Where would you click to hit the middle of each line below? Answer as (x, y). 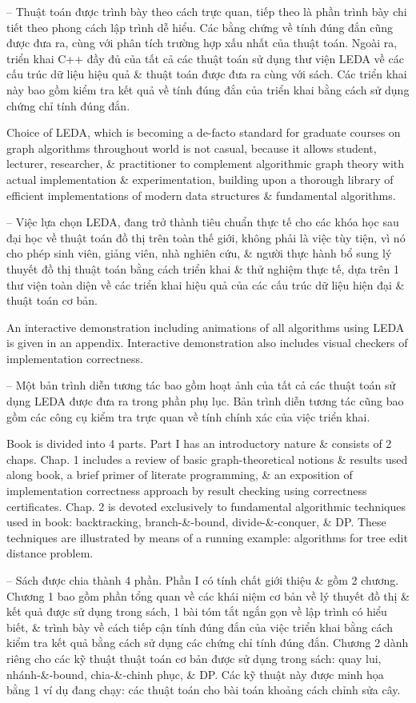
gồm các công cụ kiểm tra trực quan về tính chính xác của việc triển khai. (188, 416)
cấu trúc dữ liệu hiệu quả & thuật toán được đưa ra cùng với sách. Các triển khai (207, 74)
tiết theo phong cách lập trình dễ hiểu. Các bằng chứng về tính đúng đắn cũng (200, 27)
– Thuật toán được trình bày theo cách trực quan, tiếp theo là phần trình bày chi (207, 11)
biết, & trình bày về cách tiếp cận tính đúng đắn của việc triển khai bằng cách (200, 627)
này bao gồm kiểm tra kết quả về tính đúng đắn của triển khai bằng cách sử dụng (208, 89)
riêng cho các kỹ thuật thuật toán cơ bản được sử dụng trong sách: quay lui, (194, 658)
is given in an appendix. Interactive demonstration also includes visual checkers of (207, 343)
